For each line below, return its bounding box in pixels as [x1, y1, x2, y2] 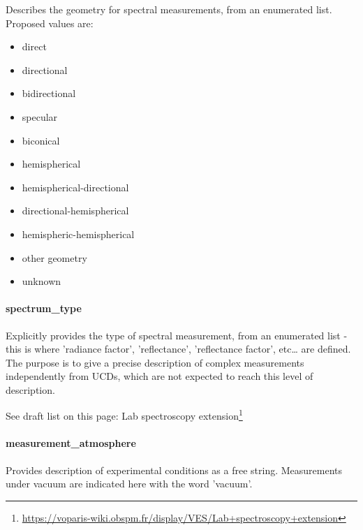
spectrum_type [6, 301, 82, 316]
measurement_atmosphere [6, 436, 136, 450]
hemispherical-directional [22, 179, 129, 194]
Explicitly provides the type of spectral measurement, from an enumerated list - [6, 327, 348, 342]
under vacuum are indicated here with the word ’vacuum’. [6, 476, 253, 491]
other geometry [22, 250, 87, 265]
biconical [22, 133, 60, 147]
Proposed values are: [6, 15, 94, 30]
